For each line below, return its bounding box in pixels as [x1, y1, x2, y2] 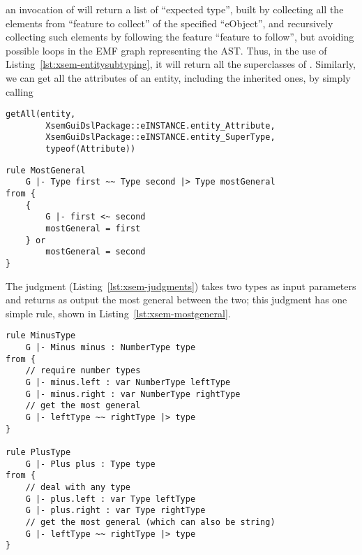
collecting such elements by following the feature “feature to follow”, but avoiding [6, 29, 354, 44]
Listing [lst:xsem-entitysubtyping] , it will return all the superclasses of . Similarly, [6, 57, 356, 71]
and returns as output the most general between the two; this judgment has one [6, 292, 347, 307]
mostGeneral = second [45, 247, 146, 257]
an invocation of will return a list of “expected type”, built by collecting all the [6, 2, 344, 16]
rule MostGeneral [6, 165, 86, 175]
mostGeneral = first [45, 224, 141, 234]
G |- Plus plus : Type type [25, 459, 156, 469]
